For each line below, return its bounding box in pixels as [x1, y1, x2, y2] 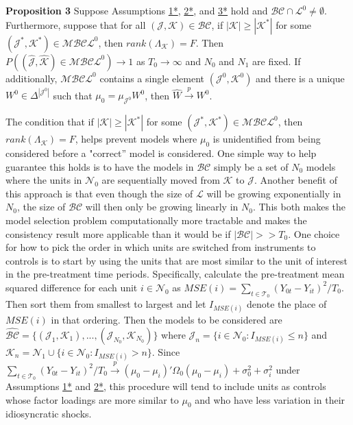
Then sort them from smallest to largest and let [5, 297, 206, 311]
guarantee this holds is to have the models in [5, 159, 194, 173]
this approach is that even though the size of [5, 186, 193, 200]
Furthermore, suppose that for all [5, 17, 146, 32]
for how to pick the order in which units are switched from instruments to [5, 240, 316, 254]
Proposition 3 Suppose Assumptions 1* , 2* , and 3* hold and [5, 3, 268, 17]
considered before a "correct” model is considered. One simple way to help [5, 145, 317, 160]
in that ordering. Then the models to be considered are [51, 313, 282, 327]
